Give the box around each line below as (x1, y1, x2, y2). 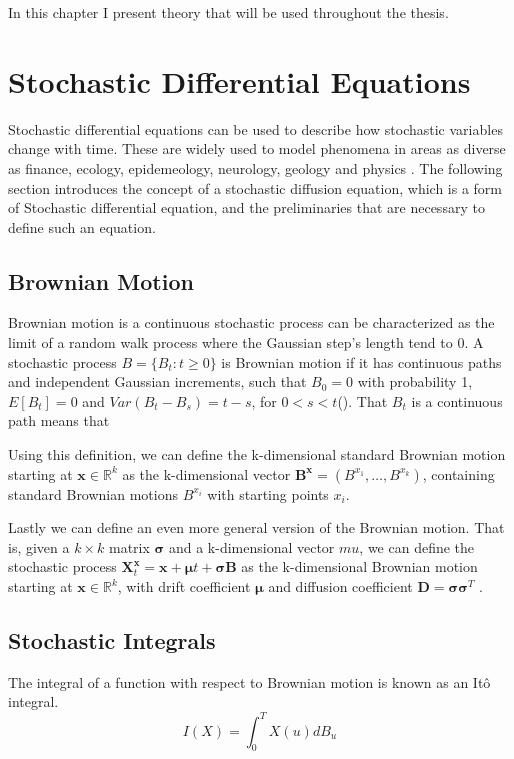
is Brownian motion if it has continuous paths (221, 351, 502, 372)
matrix (109, 536, 150, 557)
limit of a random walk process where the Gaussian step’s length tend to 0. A (8, 332, 484, 353)
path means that (8, 410, 110, 431)
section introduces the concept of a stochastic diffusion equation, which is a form (8, 177, 503, 198)
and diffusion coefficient (268, 576, 413, 597)
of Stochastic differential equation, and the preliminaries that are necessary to (8, 197, 485, 218)
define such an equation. (8, 216, 156, 237)
